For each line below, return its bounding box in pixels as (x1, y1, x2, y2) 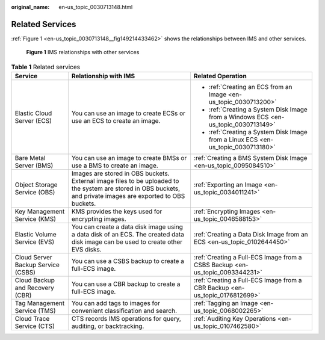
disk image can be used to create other (71, 238, 183, 246)
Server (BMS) (14, 161, 54, 170)
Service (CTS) (14, 322, 55, 330)
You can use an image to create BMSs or (71, 154, 187, 162)
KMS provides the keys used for (71, 208, 162, 216)
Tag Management (14, 299, 65, 308)
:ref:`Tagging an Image (193, 299, 258, 308)
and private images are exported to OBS (71, 192, 185, 200)
